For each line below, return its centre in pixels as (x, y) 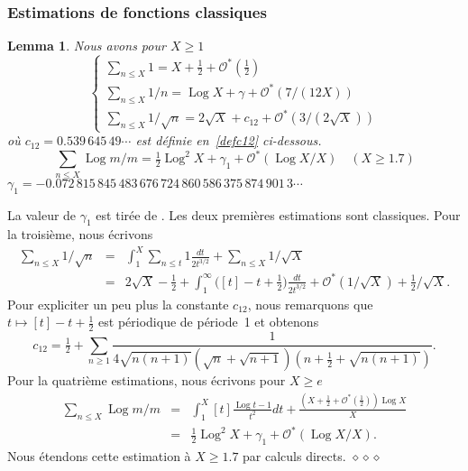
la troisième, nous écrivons (80, 234)
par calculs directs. (294, 456)
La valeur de (42, 214)
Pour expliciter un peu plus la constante (118, 304)
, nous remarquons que (310, 304)
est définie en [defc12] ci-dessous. (229, 140)
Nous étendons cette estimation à (99, 456)
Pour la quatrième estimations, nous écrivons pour (147, 380)
